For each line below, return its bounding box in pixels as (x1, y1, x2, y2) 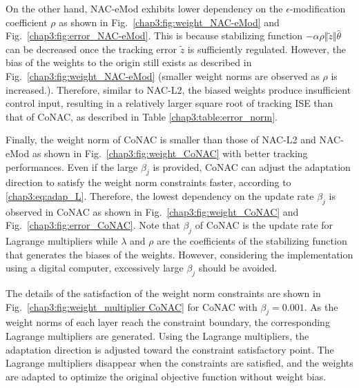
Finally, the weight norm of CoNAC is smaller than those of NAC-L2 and (6, 132, 316, 147)
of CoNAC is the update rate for (195, 218, 333, 232)
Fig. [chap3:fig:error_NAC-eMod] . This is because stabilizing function (6, 28, 303, 43)
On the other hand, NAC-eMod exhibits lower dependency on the (6, 1, 283, 15)
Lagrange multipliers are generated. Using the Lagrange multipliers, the (6, 329, 309, 343)
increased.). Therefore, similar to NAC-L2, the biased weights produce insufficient (6, 82, 351, 96)
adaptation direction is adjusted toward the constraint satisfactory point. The (6, 342, 334, 356)
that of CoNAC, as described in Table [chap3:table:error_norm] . (6, 109, 278, 123)
